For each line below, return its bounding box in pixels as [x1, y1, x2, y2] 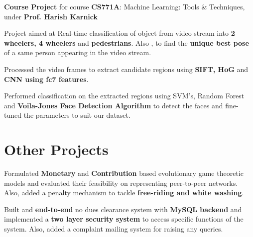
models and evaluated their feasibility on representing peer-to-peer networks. [4, 177, 238, 188]
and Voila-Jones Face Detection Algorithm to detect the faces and [4, 100, 223, 110]
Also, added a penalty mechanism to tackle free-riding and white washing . [4, 187, 244, 198]
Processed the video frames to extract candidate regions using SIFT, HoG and [4, 64, 249, 74]
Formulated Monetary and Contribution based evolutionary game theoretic [4, 168, 244, 178]
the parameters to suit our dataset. [23, 110, 130, 120]
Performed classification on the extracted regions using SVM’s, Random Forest [4, 90, 245, 101]
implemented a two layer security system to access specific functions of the [4, 214, 244, 224]
